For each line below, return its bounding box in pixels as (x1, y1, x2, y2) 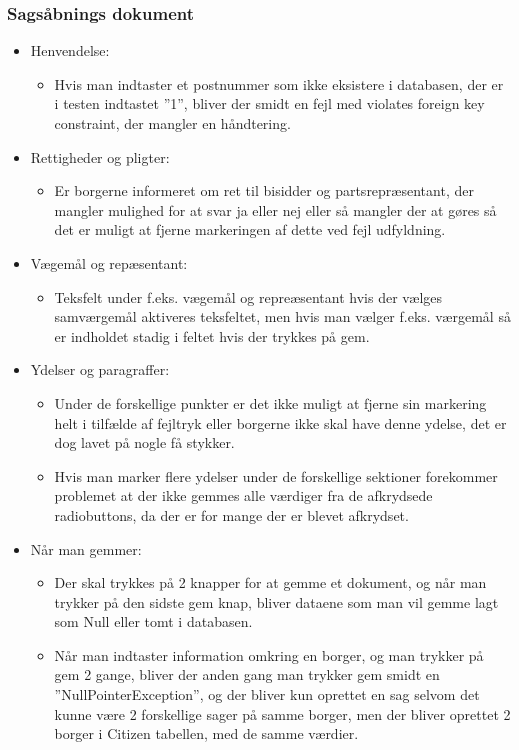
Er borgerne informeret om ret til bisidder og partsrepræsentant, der (54, 180, 474, 201)
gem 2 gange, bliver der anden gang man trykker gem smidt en (54, 664, 440, 685)
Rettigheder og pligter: (30, 146, 170, 167)
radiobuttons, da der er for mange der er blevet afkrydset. (54, 504, 409, 525)
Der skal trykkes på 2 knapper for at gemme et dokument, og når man (54, 572, 487, 593)
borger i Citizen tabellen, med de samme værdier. (54, 723, 359, 744)
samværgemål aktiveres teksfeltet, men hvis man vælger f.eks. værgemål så (54, 306, 511, 327)
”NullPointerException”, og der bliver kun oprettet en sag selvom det (54, 684, 480, 705)
